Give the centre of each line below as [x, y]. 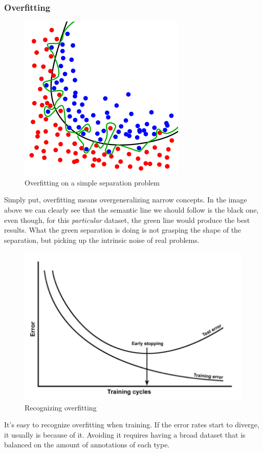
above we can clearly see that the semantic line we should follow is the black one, [131, 210]
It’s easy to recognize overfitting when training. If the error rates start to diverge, [132, 425]
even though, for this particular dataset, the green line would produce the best [127, 220]
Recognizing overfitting [61, 407]
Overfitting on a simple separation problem [92, 182]
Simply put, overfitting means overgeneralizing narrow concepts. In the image [126, 200]
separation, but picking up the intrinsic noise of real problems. [102, 240]
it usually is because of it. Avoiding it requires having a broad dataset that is [125, 434]
